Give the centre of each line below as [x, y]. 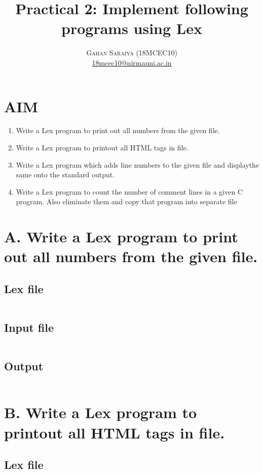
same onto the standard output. [65, 175]
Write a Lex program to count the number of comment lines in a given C [129, 191]
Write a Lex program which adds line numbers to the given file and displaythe [138, 164]
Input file [29, 327]
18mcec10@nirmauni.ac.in [132, 62]
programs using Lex [132, 28]
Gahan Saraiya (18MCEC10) [132, 53]
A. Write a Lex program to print [121, 236]
